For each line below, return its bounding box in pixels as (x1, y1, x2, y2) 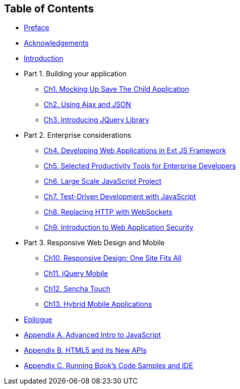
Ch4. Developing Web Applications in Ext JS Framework (44, 146, 226, 155)
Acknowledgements (24, 39, 89, 48)
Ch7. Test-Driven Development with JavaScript (44, 192, 196, 201)
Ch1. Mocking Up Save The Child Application (44, 85, 189, 94)
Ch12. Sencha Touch (44, 284, 111, 293)
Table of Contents (4, 2, 94, 15)
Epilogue (24, 315, 53, 324)
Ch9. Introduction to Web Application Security (44, 223, 193, 232)
